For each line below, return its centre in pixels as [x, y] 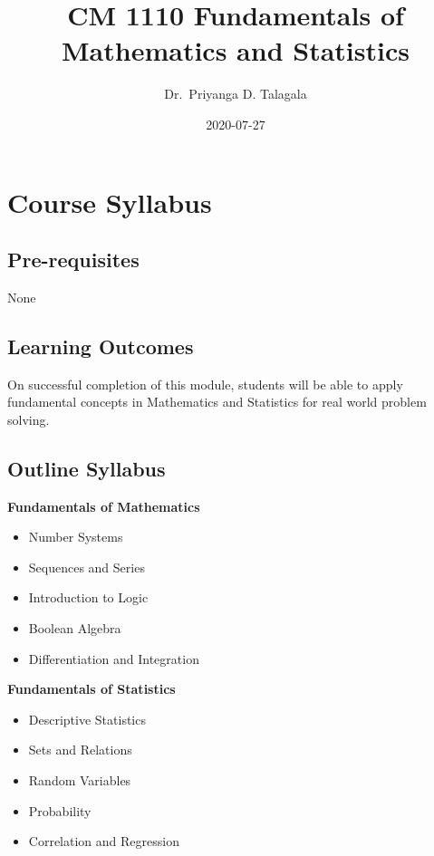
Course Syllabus [110, 202]
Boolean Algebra [75, 628]
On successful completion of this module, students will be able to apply [205, 384]
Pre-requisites [73, 260]
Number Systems [76, 537]
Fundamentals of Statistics [92, 689]
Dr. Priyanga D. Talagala [236, 94]
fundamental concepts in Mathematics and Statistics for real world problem [217, 402]
